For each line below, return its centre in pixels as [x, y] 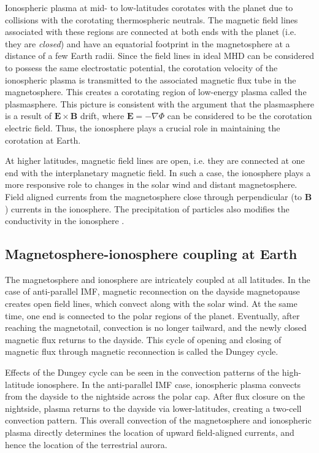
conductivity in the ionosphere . [65, 221]
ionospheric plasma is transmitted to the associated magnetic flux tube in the [151, 79]
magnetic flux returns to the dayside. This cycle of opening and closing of [143, 339]
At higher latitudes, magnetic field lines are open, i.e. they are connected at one [155, 161]
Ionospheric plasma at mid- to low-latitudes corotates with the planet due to [149, 7]
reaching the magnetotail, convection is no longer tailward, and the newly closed [156, 327]
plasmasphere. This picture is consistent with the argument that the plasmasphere [159, 103]
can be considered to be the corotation [240, 116]
